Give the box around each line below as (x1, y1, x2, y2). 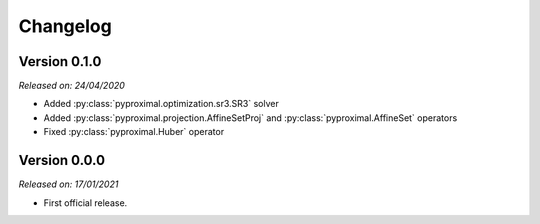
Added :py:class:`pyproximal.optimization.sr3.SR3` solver (43, 98, 279, 110)
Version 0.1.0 (18, 53, 102, 70)
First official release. (43, 196, 128, 209)
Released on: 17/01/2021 (18, 178, 119, 190)
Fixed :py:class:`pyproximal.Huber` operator (43, 126, 225, 138)
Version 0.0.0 (18, 152, 105, 169)
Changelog (18, 15, 112, 37)
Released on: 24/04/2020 (18, 80, 125, 92)
